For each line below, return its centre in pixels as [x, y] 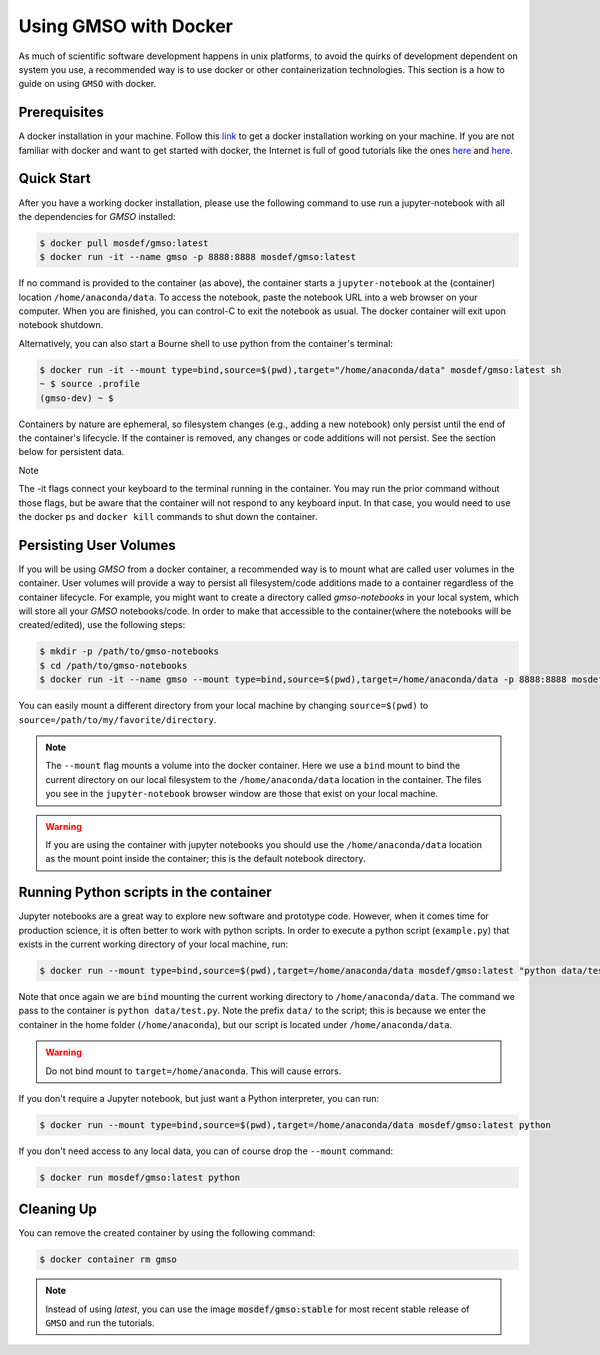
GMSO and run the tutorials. [100, 1323]
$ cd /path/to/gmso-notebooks [113, 665]
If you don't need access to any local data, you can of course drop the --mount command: [206, 1151]
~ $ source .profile [89, 384]
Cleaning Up [57, 1209]
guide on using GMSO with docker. [87, 84]
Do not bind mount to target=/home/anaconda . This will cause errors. [193, 1071]
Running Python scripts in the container [145, 892]
